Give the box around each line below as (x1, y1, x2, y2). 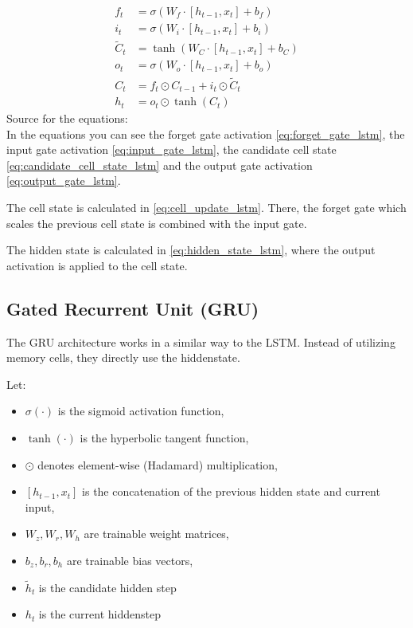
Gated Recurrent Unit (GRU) (6, 296, 259, 320)
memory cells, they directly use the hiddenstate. (6, 349, 240, 366)
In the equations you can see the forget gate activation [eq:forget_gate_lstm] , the (6, 125, 405, 142)
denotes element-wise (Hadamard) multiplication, (37, 456, 278, 473)
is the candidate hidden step (38, 579, 177, 595)
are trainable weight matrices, (84, 525, 229, 542)
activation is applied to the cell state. (6, 257, 188, 273)
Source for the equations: (6, 110, 128, 127)
